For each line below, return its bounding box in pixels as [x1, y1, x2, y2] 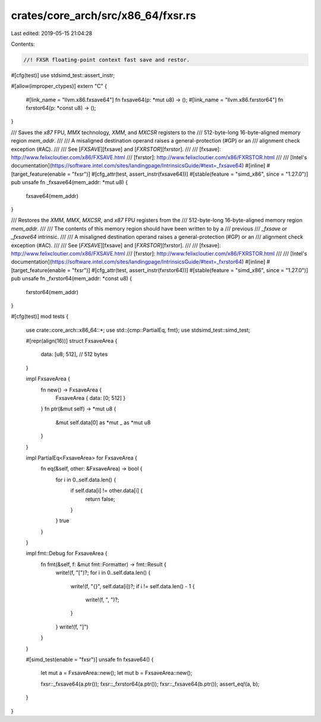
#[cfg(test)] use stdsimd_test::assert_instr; [11, 71, 115, 78]
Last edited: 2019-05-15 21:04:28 [11, 30, 93, 37]
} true [55, 517, 70, 524]
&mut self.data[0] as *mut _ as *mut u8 [55, 419, 151, 426]
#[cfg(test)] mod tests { [11, 313, 68, 320]
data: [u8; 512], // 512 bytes [40, 351, 108, 358]
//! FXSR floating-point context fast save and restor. [23, 56, 190, 63]
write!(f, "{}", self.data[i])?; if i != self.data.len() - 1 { [70, 582, 195, 589]
